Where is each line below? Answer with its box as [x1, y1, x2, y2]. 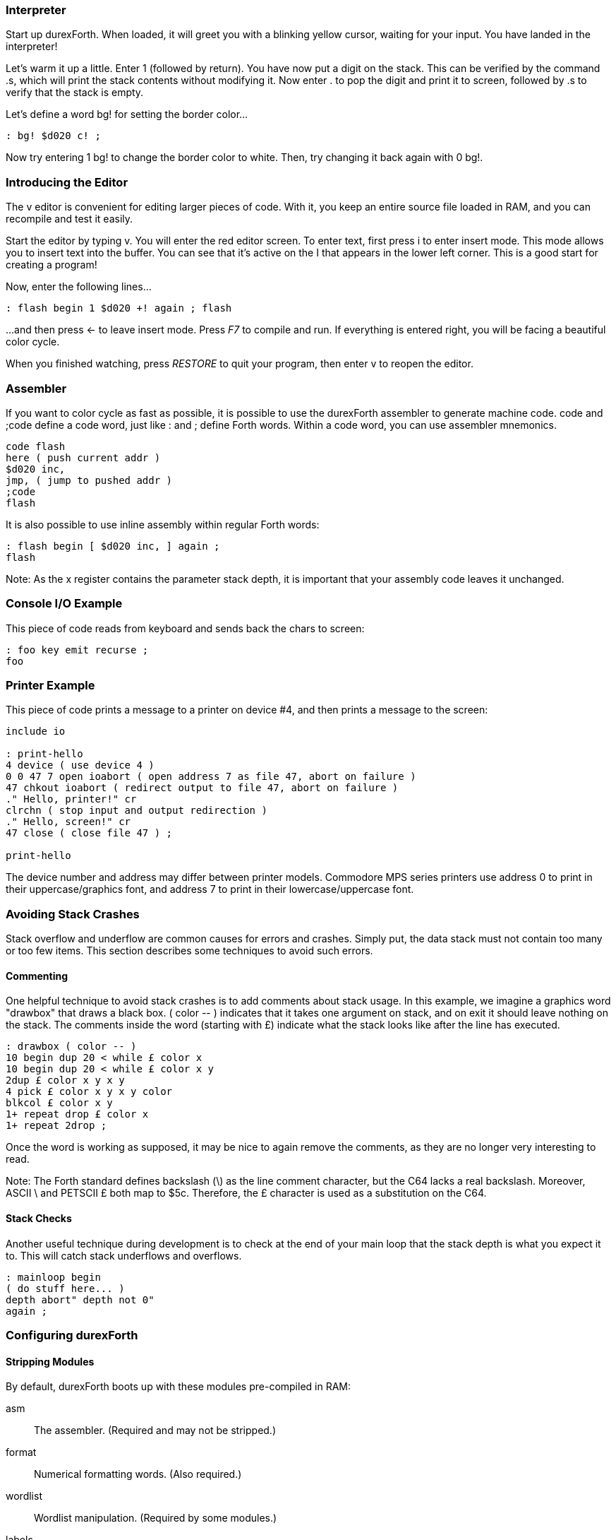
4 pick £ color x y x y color [6, 1086, 173, 1098]
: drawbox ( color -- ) [6, 1041, 137, 1053]
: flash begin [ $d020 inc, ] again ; [6, 540, 220, 552]
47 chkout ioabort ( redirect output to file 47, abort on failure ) [6, 782, 399, 794]
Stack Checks [6, 1212, 72, 1224]
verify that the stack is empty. [6, 86, 144, 99]
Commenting [6, 969, 68, 982]
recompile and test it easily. [6, 213, 133, 225]
